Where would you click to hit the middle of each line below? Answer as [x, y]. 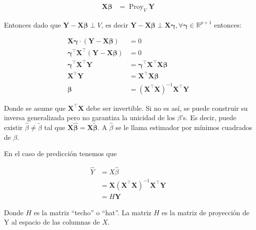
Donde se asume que [35, 108]
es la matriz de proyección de [205, 212]
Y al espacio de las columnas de [52, 222]
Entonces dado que [33, 24]
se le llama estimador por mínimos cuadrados [184, 127]
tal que [55, 127]
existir [13, 127]
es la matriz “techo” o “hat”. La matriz [92, 212]
